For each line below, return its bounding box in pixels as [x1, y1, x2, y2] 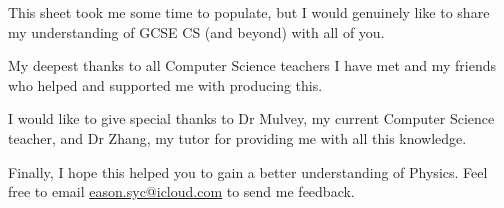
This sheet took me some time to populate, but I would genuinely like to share [8, 2, 490, 22]
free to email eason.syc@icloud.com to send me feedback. [8, 181, 355, 202]
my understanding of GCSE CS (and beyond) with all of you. [8, 21, 385, 42]
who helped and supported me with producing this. [8, 74, 323, 95]
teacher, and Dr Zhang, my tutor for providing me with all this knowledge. [8, 127, 467, 148]
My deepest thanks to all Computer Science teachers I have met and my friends [8, 55, 497, 76]
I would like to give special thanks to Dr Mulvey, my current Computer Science [8, 108, 495, 129]
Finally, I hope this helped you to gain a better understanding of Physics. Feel [8, 161, 488, 182]
